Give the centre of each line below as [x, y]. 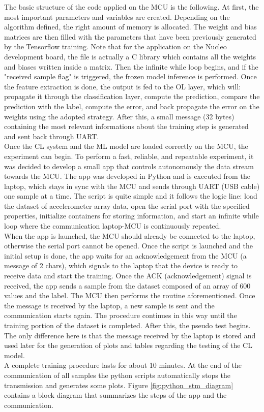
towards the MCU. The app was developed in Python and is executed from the [127, 176]
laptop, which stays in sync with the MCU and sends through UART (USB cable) [132, 186]
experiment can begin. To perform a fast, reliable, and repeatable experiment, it [129, 156]
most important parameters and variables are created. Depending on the [117, 17]
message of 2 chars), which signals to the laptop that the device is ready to [121, 265]
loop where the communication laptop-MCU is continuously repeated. [113, 226]
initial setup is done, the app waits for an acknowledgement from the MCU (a [125, 255]
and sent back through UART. [52, 136]
